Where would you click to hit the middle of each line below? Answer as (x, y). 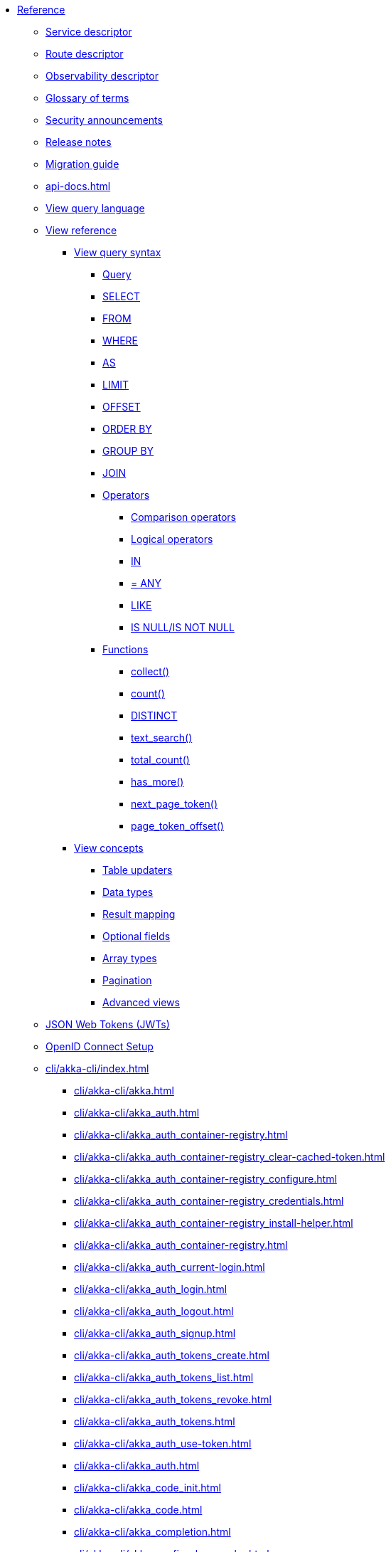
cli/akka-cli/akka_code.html (138, 1510)
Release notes (79, 142)
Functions (125, 649)
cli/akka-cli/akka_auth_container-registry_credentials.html (209, 1201)
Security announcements (104, 120)
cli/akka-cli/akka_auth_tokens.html (155, 1421)
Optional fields (136, 936)
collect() (150, 671)
